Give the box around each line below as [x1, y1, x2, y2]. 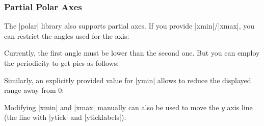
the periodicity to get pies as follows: [4, 58, 119, 68]
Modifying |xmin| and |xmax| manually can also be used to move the [4, 102, 219, 112]
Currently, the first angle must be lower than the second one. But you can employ [4, 47, 260, 58]
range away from [4, 85, 56, 95]
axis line [227, 102, 253, 112]
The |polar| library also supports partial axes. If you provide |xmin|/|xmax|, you [4, 20, 255, 31]
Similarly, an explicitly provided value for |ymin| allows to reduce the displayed [4, 74, 251, 85]
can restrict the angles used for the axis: [4, 30, 129, 41]
